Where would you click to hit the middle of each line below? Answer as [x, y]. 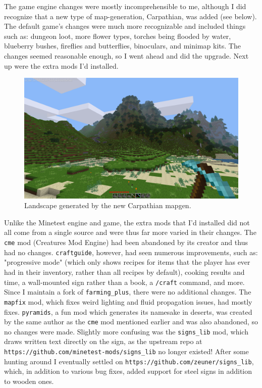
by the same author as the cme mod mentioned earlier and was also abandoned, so [131, 322]
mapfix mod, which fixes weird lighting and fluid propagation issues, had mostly [128, 301]
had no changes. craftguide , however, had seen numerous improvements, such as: [131, 252]
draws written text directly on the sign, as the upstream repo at [103, 341]
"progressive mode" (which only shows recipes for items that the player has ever [127, 262]
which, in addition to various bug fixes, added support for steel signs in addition [128, 371]
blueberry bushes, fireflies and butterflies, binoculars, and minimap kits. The [122, 46]
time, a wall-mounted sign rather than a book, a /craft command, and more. [124, 282]
